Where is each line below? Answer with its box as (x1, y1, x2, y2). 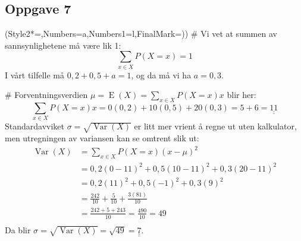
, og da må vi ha (131, 68, 192, 81)
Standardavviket (5, 120, 65, 132)
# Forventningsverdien (5, 88, 88, 101)
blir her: (227, 88, 256, 101)
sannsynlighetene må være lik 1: (5, 39, 121, 51)
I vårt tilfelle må (5, 68, 64, 81)
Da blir (5, 223, 31, 236)
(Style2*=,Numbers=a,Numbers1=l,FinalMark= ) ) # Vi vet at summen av (5, 27, 277, 40)
